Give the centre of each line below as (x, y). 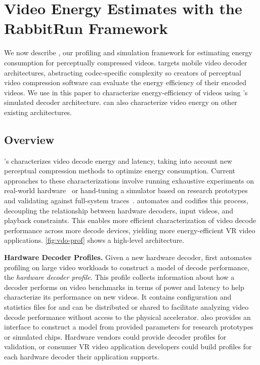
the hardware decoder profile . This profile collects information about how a (119, 277)
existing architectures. (38, 112)
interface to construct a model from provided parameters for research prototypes (129, 327)
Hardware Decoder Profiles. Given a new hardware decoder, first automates (128, 257)
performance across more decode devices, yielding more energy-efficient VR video (130, 230)
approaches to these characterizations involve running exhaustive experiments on (129, 180)
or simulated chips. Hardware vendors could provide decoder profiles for (115, 336)
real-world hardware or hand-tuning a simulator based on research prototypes (126, 190)
